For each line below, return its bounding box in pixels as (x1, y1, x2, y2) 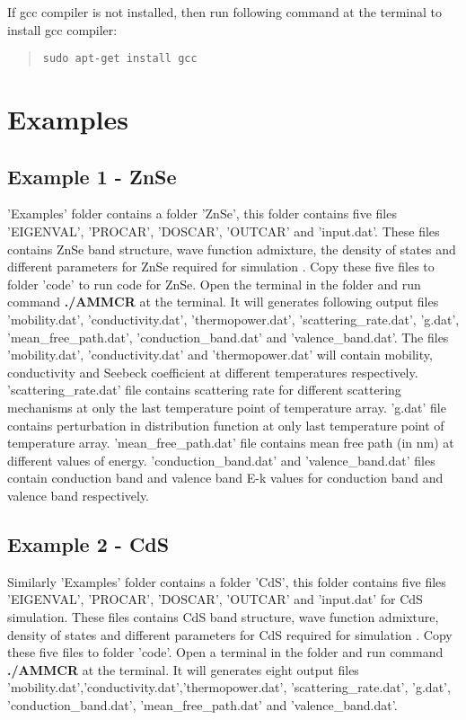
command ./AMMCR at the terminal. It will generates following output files (7, 292, 439, 311)
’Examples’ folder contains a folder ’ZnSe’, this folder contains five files (7, 204, 397, 223)
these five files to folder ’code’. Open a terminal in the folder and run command (7, 643, 444, 662)
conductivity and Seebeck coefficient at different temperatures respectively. (7, 362, 418, 381)
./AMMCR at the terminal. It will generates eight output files (7, 660, 359, 679)
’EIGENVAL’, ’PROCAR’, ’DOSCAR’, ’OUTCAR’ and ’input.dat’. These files (7, 222, 440, 241)
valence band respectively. (7, 485, 150, 504)
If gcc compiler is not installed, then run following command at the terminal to (7, 3, 443, 21)
